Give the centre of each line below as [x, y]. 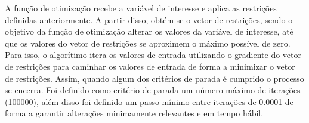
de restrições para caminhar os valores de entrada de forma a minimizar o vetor [150, 66]
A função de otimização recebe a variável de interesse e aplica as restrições [141, 8]
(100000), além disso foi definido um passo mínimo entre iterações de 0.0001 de [149, 101]
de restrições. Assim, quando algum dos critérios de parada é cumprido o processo [154, 78]
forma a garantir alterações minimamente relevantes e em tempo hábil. [134, 113]
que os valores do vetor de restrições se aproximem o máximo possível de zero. [148, 43]
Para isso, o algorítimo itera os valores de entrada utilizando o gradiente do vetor [153, 55]
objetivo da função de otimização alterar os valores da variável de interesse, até [149, 31]
